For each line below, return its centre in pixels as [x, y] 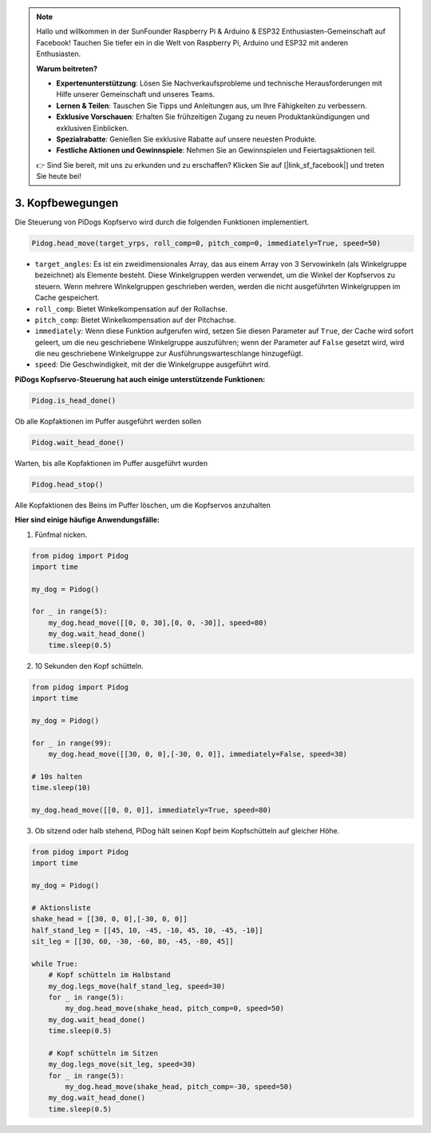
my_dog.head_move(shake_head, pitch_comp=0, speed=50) [175, 1008]
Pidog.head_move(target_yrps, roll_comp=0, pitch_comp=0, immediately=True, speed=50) [206, 243]
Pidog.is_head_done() [74, 400]
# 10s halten [57, 776]
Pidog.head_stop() [67, 484]
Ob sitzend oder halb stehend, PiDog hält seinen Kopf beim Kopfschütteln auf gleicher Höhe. [187, 830]
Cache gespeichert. [67, 298]
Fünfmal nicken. [61, 535]
